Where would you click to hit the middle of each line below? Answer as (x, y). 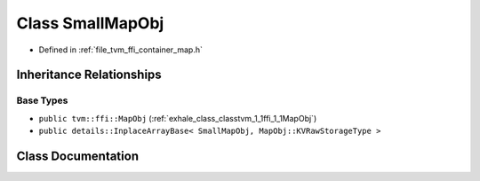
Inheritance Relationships (89, 75)
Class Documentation (78, 156)
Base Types (42, 100)
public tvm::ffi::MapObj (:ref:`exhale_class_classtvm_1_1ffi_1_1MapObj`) (178, 118)
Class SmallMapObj (90, 23)
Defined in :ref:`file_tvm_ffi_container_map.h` (121, 50)
